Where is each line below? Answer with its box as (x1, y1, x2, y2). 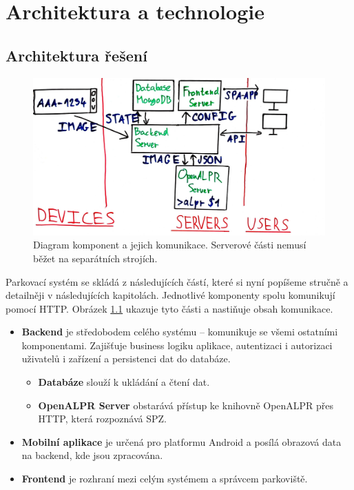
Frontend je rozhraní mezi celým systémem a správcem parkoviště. (21, 471, 308, 486)
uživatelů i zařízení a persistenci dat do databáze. (21, 351, 231, 366)
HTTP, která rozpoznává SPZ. (38, 411, 167, 426)
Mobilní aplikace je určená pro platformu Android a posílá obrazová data (21, 434, 342, 449)
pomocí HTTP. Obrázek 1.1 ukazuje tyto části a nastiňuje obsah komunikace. (6, 301, 333, 315)
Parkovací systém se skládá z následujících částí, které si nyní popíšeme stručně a (6, 274, 348, 288)
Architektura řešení (6, 44, 147, 66)
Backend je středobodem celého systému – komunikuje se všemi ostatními (21, 324, 338, 339)
